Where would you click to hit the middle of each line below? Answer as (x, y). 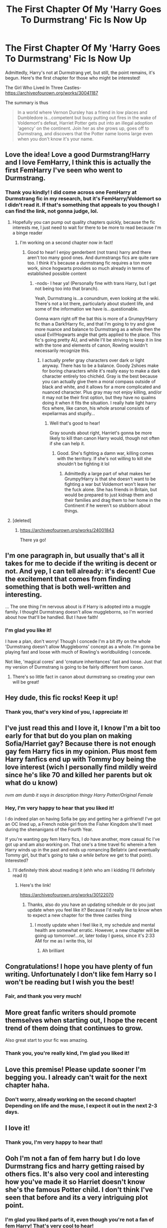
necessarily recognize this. (62, 350)
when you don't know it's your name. (55, 139)
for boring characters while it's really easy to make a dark (101, 371)
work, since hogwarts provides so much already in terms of (88, 268)
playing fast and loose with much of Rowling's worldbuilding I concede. (78, 652)
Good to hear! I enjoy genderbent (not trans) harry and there (89, 252)
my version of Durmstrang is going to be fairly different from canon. (75, 667)
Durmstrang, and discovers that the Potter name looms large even (85, 133)
